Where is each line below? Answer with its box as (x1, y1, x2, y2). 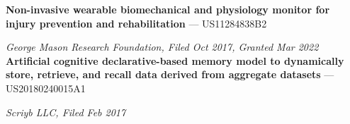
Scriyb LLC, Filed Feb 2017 (6, 104, 126, 119)
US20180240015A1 (6, 80, 86, 95)
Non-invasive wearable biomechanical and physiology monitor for (6, 2, 330, 16)
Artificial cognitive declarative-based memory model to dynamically (6, 53, 344, 68)
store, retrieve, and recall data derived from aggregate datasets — (6, 67, 334, 82)
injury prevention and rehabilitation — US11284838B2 (6, 15, 267, 30)
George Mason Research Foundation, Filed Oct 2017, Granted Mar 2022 (6, 39, 319, 54)
